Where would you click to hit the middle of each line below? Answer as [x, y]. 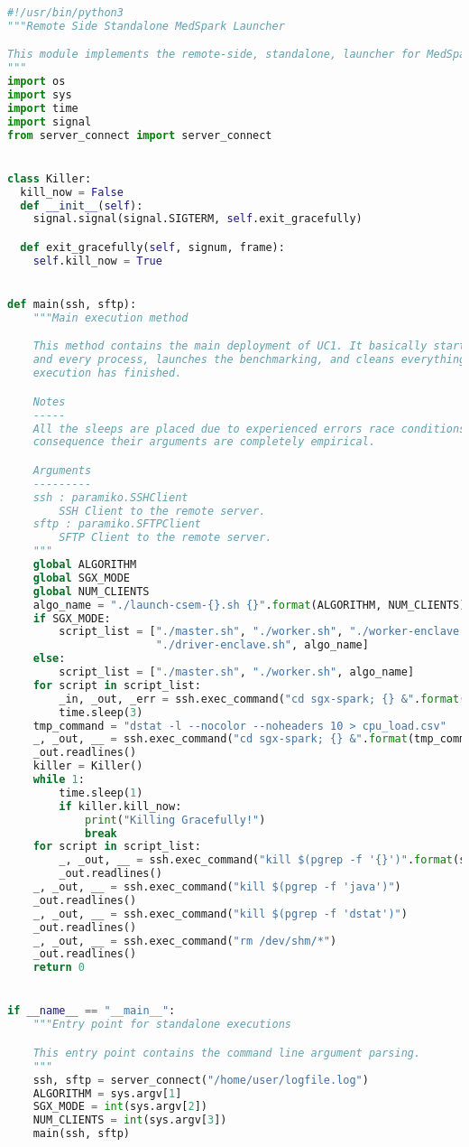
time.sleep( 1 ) [101, 793]
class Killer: [50, 178]
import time [43, 108]
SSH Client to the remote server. [162, 511]
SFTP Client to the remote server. [166, 538]
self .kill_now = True [97, 261]
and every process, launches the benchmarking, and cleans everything [249, 360]
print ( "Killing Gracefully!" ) [175, 820]
